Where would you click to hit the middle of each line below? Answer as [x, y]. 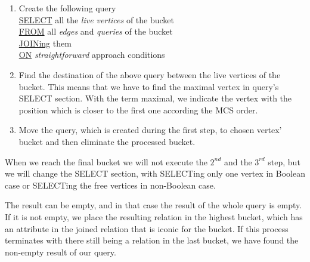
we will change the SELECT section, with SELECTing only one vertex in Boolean [155, 173]
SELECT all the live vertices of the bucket [97, 19]
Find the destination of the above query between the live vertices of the [150, 74]
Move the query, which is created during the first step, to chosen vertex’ [150, 130]
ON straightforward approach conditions [92, 55]
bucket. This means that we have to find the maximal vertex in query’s [149, 86]
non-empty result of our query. [61, 252]
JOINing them [45, 43]
